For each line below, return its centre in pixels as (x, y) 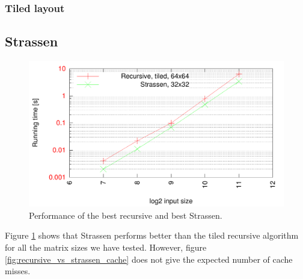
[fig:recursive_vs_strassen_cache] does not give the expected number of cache (149, 259)
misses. (18, 271)
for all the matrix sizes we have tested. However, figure (106, 247)
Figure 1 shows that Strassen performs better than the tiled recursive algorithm (152, 235)
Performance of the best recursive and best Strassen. (126, 215)
